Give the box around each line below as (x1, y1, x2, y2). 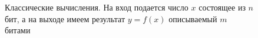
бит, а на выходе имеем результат (5, 12, 125, 25)
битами (5, 24, 31, 36)
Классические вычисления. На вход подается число (5, 1, 188, 13)
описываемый (168, 12, 217, 25)
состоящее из (199, 1, 246, 13)
